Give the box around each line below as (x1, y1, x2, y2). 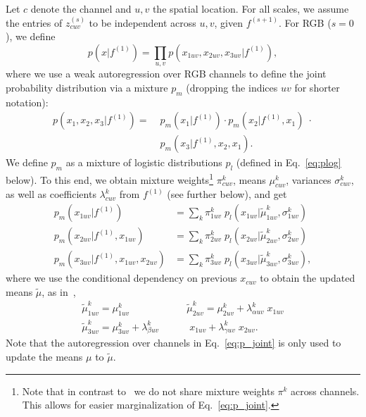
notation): (6, 94, 49, 109)
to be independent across (89, 15, 196, 30)
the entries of (6, 15, 63, 30)
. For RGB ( (279, 15, 332, 30)
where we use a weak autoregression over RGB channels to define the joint (6, 66, 327, 81)
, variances (286, 172, 332, 187)
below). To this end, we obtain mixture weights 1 (6, 170, 213, 187)
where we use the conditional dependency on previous (6, 270, 237, 285)
